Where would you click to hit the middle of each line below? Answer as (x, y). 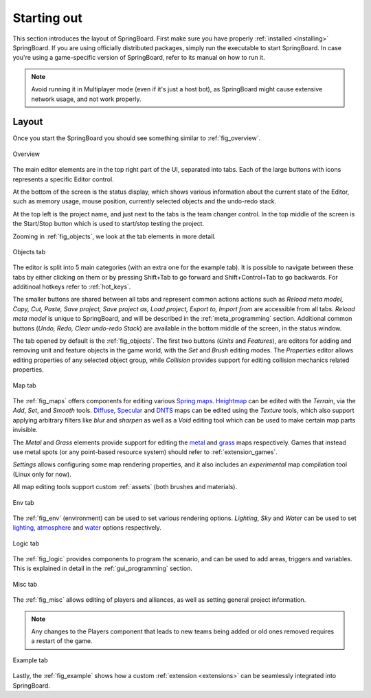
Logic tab (26, 543)
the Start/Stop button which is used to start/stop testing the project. (109, 224)
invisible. (25, 430)
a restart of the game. (62, 641)
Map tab (25, 385)
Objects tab (29, 251)
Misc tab (25, 584)
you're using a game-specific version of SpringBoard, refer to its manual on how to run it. (139, 58)
